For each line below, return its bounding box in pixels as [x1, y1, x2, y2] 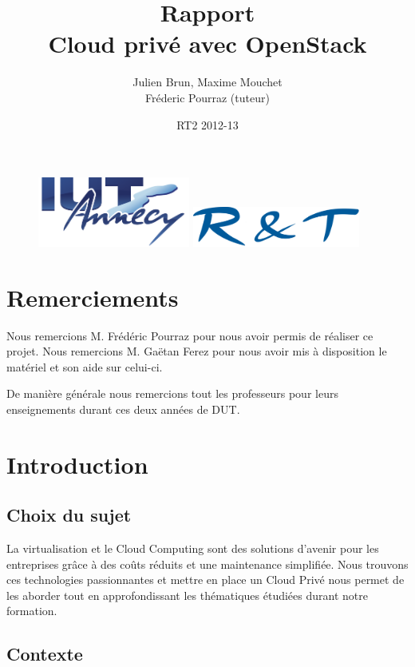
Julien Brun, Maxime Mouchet [132, 73, 283, 90]
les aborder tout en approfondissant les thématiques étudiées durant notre [6, 586, 368, 603]
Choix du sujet [6, 502, 132, 527]
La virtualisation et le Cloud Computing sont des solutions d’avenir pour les [6, 540, 379, 557]
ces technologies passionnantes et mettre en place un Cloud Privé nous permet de [6, 571, 405, 588]
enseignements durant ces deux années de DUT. [6, 400, 240, 417]
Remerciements [6, 280, 179, 313]
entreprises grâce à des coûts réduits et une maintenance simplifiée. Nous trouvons [6, 555, 409, 572]
